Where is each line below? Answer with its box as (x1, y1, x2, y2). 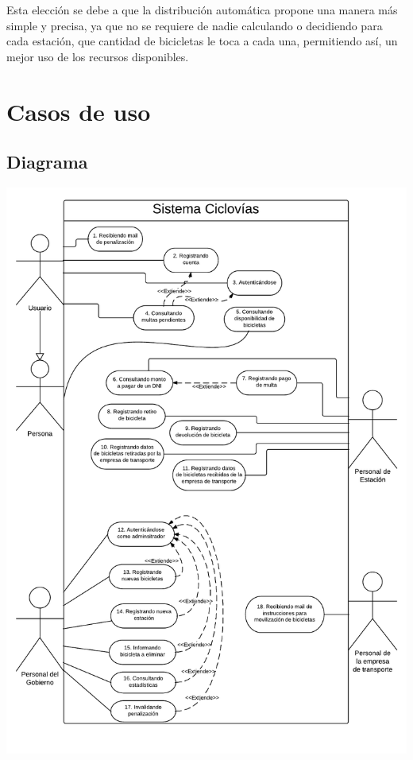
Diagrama (6, 149, 88, 174)
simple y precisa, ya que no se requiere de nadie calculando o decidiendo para (6, 17, 383, 33)
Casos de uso (6, 95, 151, 127)
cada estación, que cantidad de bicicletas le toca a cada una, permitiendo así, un (6, 33, 398, 49)
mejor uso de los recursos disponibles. (6, 48, 189, 64)
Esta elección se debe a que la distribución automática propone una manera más (6, 2, 398, 17)
